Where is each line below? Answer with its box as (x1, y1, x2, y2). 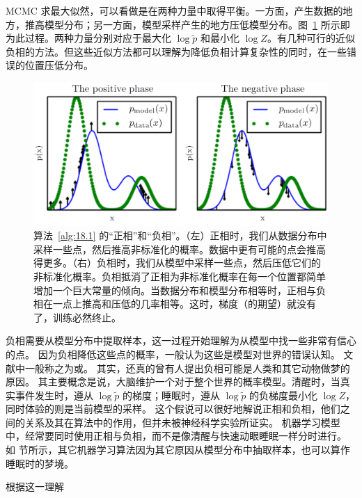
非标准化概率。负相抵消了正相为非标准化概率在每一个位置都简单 (33, 268, 326, 283)
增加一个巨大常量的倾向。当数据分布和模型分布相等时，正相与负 (33, 282, 326, 297)
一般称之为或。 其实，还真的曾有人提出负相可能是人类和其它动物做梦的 (24, 360, 350, 375)
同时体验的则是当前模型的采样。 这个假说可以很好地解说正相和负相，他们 (6, 401, 340, 416)
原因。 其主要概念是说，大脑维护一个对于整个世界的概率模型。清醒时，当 (6, 374, 340, 389)
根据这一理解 (6, 479, 64, 494)
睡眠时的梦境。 (6, 456, 74, 470)
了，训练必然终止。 (33, 310, 121, 324)
